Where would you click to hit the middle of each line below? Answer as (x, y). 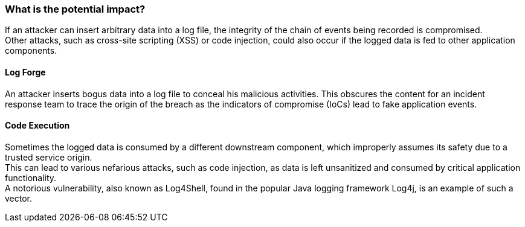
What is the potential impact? (75, 9)
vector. (19, 198)
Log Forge (25, 72)
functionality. (31, 177)
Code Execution (37, 126)
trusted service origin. (49, 157)
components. (31, 51)
